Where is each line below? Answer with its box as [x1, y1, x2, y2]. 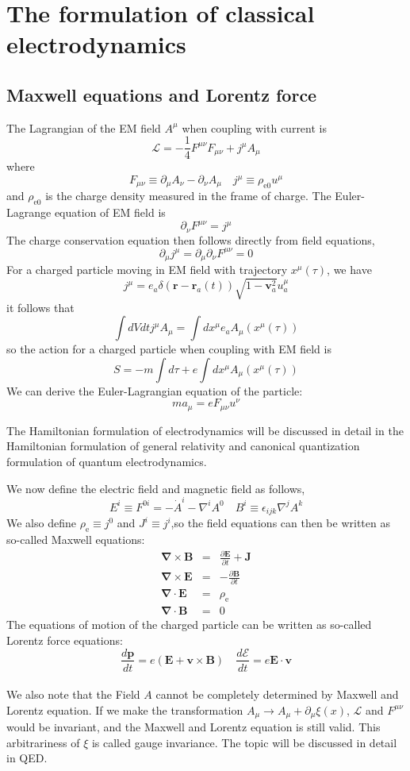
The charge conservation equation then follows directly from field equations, [6, 231, 375, 248]
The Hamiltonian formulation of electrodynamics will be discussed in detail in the [6, 422, 404, 438]
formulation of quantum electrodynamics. [6, 453, 207, 469]
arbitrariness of [6, 734, 80, 750]
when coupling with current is [182, 119, 327, 136]
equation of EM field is [54, 204, 166, 221]
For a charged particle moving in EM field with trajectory [6, 261, 288, 278]
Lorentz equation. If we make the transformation [6, 701, 243, 718]
